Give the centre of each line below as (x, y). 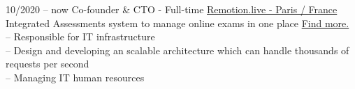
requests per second (48, 64)
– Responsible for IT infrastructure (80, 37)
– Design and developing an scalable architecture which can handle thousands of (177, 50)
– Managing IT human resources (75, 77)
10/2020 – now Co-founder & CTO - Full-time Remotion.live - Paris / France (172, 9)
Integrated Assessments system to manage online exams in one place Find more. (177, 23)
